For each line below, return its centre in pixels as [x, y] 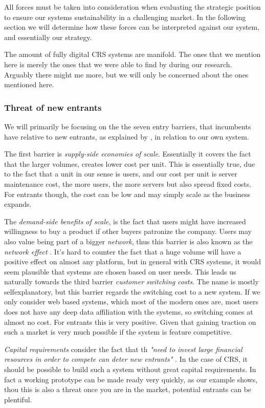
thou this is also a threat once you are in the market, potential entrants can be [128, 389]
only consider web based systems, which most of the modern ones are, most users [131, 302]
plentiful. [18, 399]
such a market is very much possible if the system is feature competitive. [118, 332]
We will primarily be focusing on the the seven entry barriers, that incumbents [128, 126]
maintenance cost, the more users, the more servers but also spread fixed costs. [128, 183]
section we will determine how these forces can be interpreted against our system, [132, 27]
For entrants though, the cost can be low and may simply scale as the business [127, 194]
